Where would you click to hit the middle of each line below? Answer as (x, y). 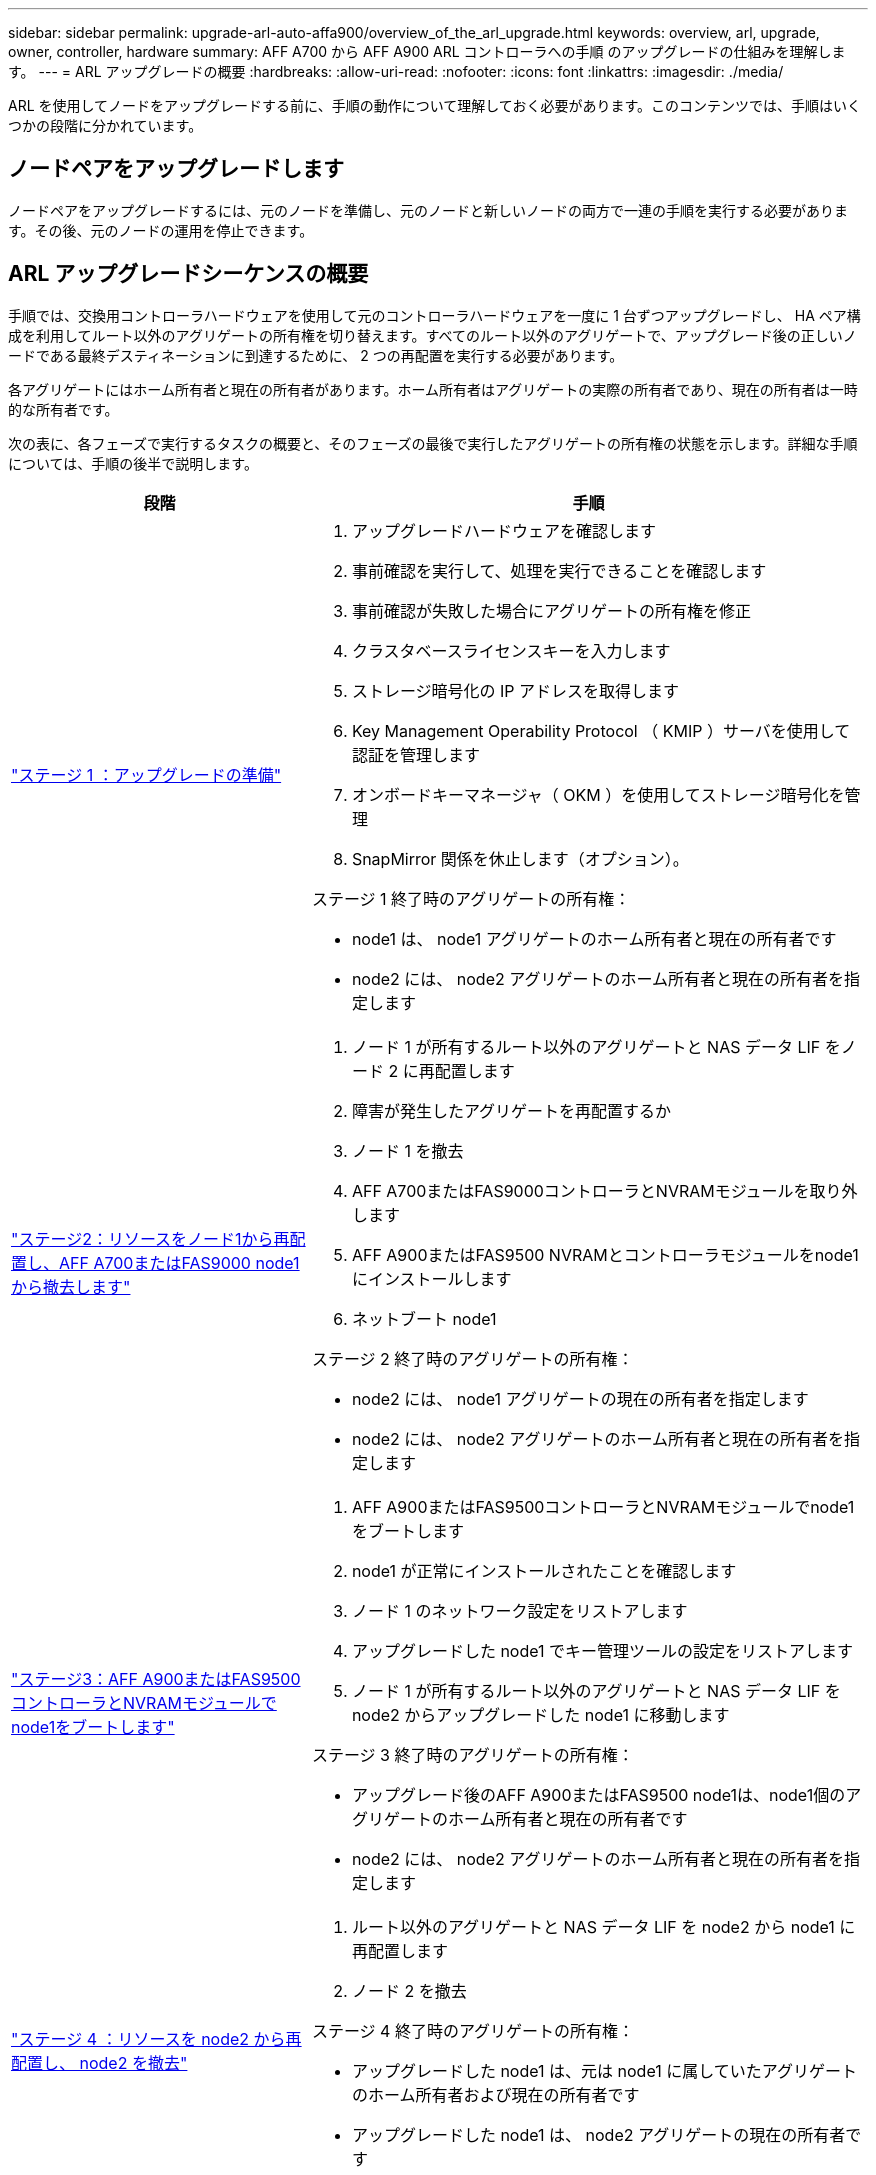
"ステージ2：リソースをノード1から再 (150, 1238)
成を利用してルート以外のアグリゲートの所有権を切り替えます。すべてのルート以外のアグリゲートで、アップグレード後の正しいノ (432, 335)
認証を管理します (415, 754)
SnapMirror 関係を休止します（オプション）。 (520, 858)
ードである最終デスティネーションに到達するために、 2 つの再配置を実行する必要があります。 (316, 355)
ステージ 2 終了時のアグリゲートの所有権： (472, 1358)
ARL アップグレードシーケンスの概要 (188, 274)
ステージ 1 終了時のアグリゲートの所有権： (471, 898)
